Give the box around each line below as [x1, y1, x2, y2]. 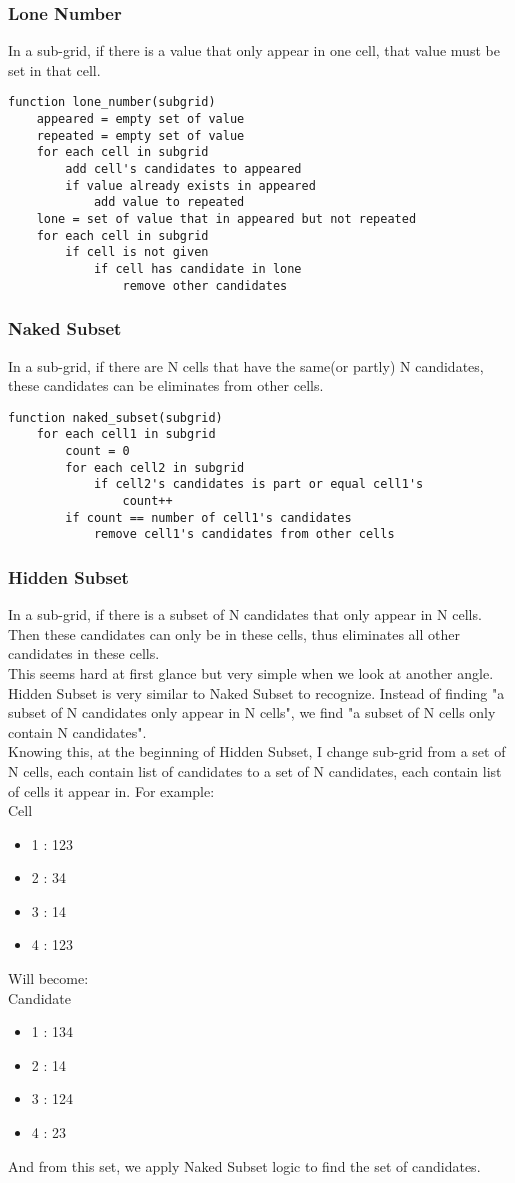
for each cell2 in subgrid [65, 460, 245, 475]
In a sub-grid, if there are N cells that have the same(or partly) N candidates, [8, 355, 484, 376]
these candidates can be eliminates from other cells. [8, 375, 324, 396]
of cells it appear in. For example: [8, 780, 215, 801]
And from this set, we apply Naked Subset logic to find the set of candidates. [8, 1155, 481, 1176]
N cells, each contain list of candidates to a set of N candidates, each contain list [8, 760, 502, 781]
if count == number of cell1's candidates [65, 510, 352, 525]
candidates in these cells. [8, 643, 160, 664]
